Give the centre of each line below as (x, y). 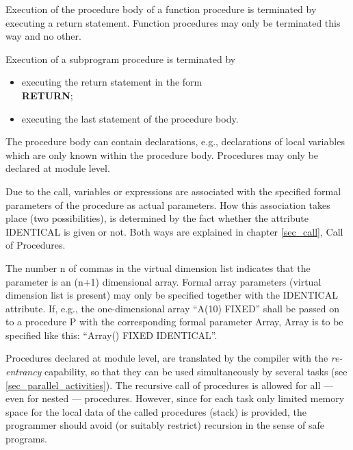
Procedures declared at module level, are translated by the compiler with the (167, 358)
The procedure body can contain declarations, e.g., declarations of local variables (175, 141)
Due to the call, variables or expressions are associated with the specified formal (173, 191)
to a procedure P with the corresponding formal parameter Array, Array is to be (174, 322)
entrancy (24, 372)
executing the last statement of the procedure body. (130, 118)
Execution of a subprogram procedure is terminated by (121, 59)
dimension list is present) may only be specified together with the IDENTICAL (172, 295)
